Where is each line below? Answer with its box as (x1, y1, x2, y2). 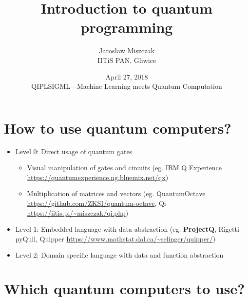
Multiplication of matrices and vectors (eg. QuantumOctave (27, 188, 206, 199)
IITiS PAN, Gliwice (97, 55, 156, 65)
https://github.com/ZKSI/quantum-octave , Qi (27, 198, 166, 208)
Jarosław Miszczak (99, 45, 154, 56)
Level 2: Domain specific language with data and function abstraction (15, 250, 224, 260)
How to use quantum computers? (4, 118, 231, 138)
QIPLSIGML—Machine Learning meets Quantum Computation (31, 81, 222, 91)
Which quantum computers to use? (4, 279, 245, 299)
